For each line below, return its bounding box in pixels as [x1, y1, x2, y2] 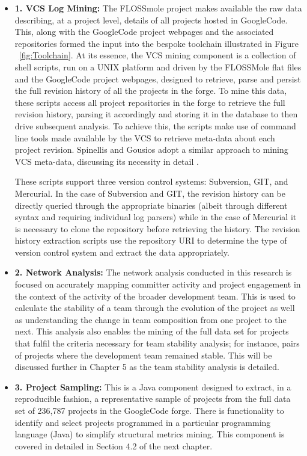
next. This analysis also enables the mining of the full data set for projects [14, 325, 289, 337]
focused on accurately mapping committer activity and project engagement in [14, 278, 301, 291]
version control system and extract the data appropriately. [14, 245, 229, 258]
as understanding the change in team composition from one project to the [14, 313, 287, 325]
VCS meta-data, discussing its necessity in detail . [14, 155, 199, 167]
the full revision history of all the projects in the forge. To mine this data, [14, 84, 287, 97]
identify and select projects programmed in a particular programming [14, 416, 271, 428]
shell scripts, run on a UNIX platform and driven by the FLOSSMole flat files [14, 60, 302, 73]
